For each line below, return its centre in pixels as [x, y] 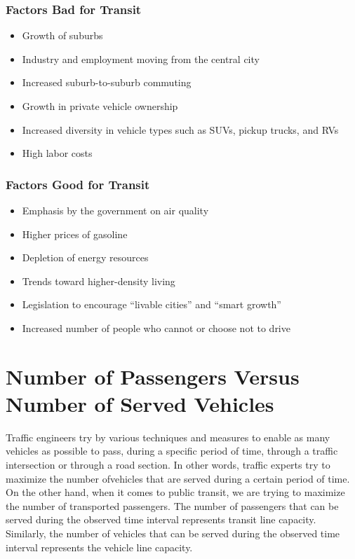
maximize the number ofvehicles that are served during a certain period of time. [178, 478]
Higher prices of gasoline [75, 234]
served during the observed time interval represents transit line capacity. [161, 519]
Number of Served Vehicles [140, 403]
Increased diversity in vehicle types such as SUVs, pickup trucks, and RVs [180, 129]
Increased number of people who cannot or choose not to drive [156, 327]
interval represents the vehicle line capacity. [99, 547]
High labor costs [57, 153]
